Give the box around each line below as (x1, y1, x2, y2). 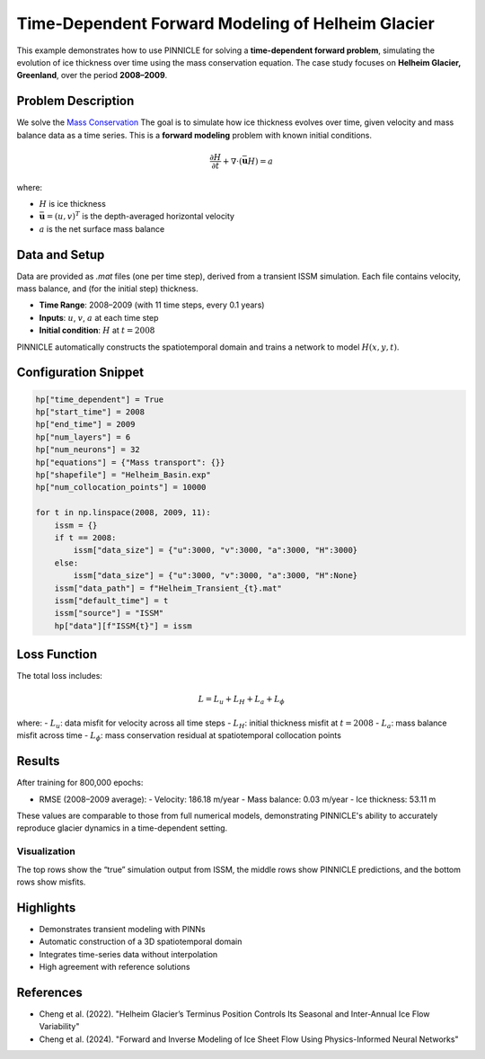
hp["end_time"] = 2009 (35, 419, 136, 430)
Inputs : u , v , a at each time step (39, 312, 159, 323)
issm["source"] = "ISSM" (54, 608, 164, 618)
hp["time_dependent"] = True (35, 394, 164, 405)
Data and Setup (16, 247, 105, 263)
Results (16, 753, 60, 769)
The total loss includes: (16, 671, 103, 681)
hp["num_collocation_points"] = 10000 (35, 482, 207, 493)
